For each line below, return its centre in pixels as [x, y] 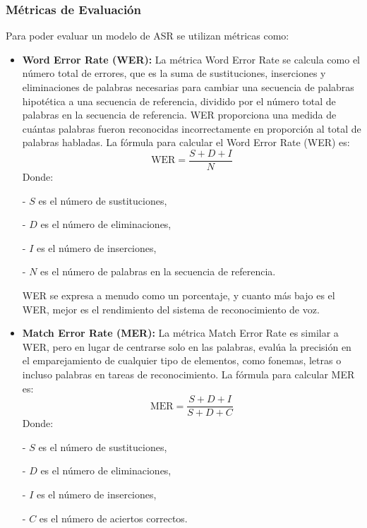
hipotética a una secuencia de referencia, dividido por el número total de [179, 101]
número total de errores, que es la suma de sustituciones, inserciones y [174, 73]
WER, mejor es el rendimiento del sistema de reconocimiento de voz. [171, 309]
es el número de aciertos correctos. [113, 518]
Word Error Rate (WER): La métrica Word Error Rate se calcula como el [191, 59]
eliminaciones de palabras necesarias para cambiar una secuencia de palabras [188, 87]
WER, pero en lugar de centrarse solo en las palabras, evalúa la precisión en [187, 346]
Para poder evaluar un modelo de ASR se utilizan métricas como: [148, 36]
